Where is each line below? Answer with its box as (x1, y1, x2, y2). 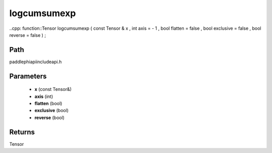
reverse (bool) (34, 114, 65, 121)
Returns (9, 128, 35, 136)
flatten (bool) (34, 100, 62, 107)
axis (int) (34, 93, 53, 99)
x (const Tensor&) (34, 86, 72, 92)
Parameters (9, 72, 47, 80)
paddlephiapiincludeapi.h (9, 59, 62, 65)
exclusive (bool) (34, 108, 69, 114)
